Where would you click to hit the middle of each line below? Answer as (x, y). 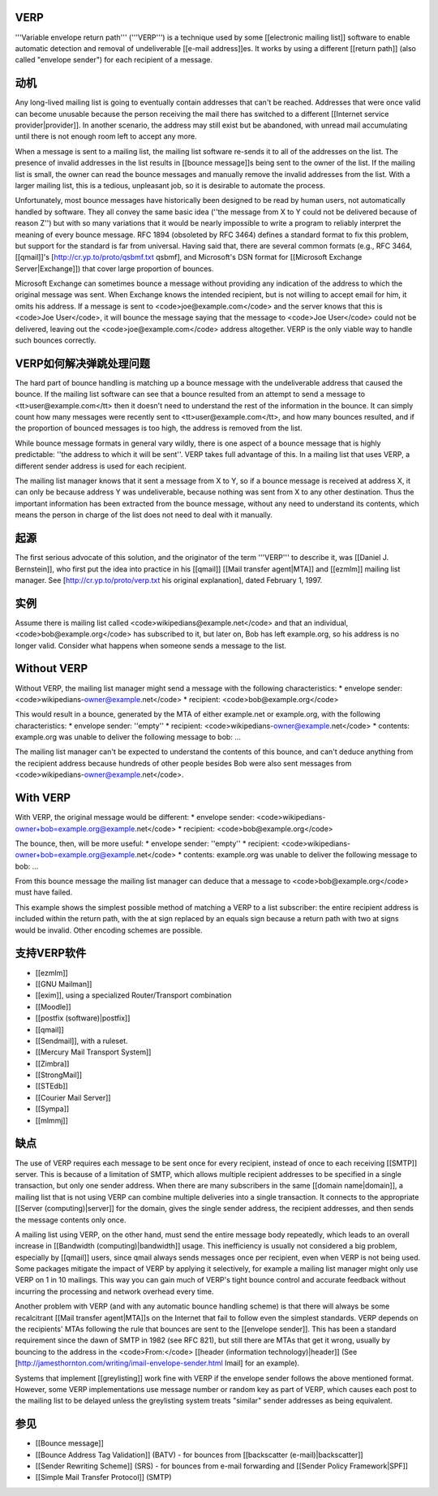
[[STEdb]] (52, 1086)
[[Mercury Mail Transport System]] (93, 1052)
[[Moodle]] (53, 1007)
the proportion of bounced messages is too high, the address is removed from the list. (159, 428)
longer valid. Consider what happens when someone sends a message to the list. (151, 645)
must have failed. (44, 892)
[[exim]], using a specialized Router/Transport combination (133, 995)
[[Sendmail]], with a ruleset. (82, 1041)
